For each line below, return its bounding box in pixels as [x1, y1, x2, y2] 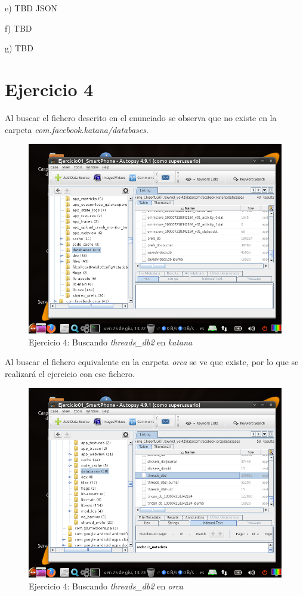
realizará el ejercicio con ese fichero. [5, 367, 135, 379]
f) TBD [5, 21, 32, 34]
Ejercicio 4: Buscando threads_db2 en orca [29, 580, 184, 592]
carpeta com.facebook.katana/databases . [5, 123, 149, 135]
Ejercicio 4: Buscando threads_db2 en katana [29, 335, 193, 348]
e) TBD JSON [5, 2, 58, 14]
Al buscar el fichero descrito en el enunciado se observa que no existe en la [5, 111, 277, 123]
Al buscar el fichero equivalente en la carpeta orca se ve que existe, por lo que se [5, 356, 299, 368]
